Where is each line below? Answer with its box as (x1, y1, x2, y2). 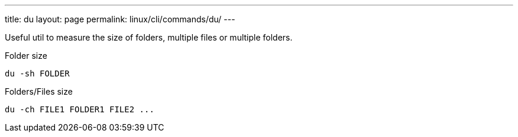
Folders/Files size (5, 86, 73, 96)
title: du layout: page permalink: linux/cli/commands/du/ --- (5, 14, 235, 24)
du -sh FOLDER (5, 69, 70, 78)
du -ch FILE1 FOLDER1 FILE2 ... (5, 105, 154, 114)
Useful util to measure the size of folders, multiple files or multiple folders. (5, 32, 293, 42)
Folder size (5, 51, 47, 61)
